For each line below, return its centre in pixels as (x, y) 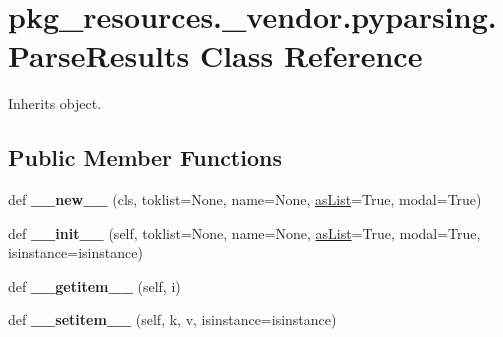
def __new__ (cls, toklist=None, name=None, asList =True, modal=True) (245, 199)
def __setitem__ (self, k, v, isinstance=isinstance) (172, 319)
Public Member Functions (145, 157)
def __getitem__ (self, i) (94, 285)
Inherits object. (55, 103)
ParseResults (99, 55)
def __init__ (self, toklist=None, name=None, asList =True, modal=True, (244, 232)
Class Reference (311, 55)
